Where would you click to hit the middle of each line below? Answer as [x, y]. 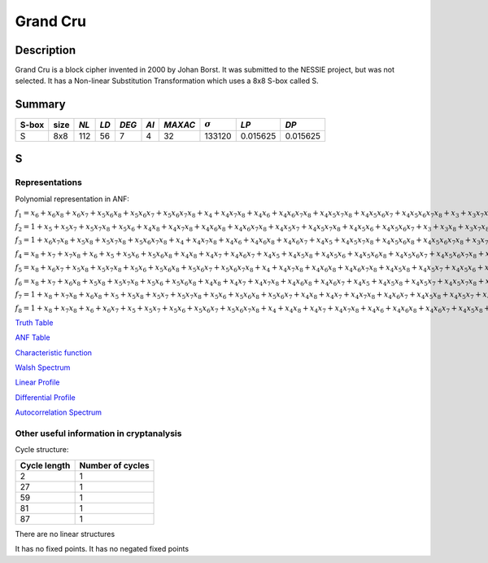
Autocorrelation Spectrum [58, 412]
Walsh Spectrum [43, 367]
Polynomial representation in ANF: [72, 199]
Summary [40, 105]
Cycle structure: [42, 450]
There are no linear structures [65, 534]
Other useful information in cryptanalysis [98, 433]
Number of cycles [114, 465]
